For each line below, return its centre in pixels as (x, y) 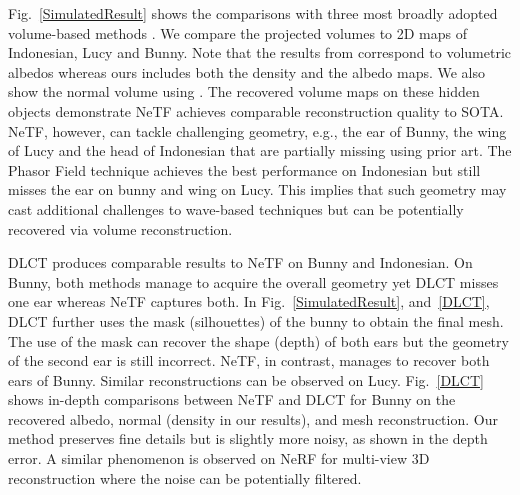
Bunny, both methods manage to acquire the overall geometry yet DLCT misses (253, 281)
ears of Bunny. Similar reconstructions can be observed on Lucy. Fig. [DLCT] (246, 379)
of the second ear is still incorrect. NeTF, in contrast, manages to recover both (249, 360)
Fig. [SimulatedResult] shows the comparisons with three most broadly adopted (253, 13)
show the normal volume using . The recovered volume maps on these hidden (244, 91)
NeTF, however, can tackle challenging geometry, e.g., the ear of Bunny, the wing (257, 130)
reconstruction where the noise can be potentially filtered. (185, 477)
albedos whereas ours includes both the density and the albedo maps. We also (247, 71)
